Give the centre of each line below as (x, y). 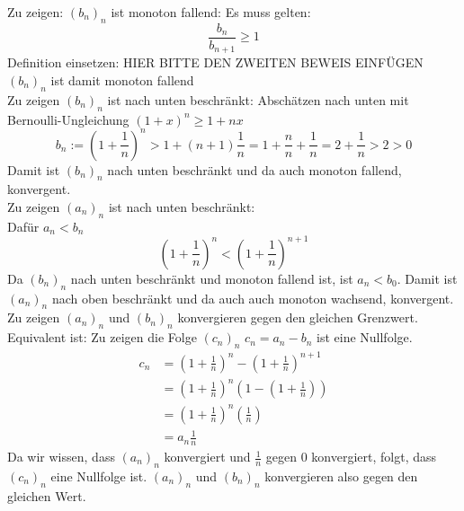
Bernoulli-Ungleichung (68, 119)
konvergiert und (207, 457)
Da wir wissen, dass (61, 457)
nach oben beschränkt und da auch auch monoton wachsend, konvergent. (253, 298)
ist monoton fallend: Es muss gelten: (211, 12)
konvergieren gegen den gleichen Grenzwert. (298, 317)
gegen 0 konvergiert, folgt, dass (351, 457)
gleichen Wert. (47, 495)
